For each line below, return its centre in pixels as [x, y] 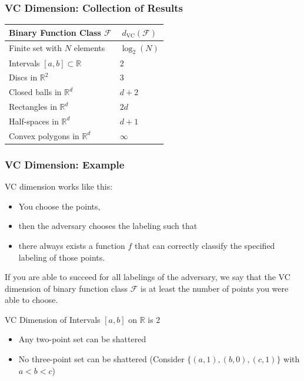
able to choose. [31, 300]
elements [89, 48]
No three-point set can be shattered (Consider [101, 359]
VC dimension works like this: [59, 186]
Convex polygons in [44, 135]
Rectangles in [33, 107]
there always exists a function [72, 245]
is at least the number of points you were [215, 288]
